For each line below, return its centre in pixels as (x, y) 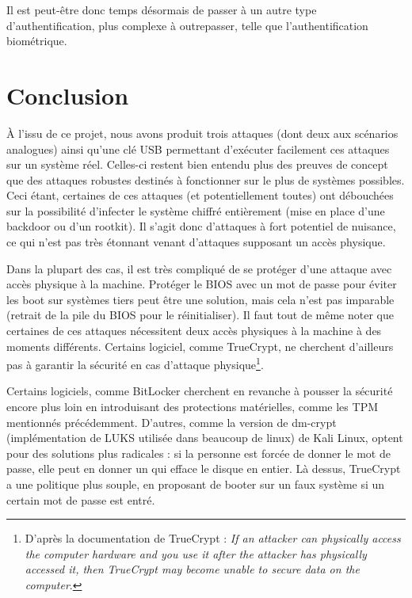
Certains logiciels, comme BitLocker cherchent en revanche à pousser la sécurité (200, 391)
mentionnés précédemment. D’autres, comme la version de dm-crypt (172, 422)
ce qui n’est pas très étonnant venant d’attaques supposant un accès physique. (196, 242)
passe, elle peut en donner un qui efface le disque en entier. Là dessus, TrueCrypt (204, 468)
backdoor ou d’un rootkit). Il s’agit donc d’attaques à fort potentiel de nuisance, (201, 226)
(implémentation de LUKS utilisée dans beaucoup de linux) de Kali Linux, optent (205, 438)
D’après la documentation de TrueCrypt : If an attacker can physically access (213, 538)
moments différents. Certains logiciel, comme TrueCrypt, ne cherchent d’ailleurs (200, 346)
